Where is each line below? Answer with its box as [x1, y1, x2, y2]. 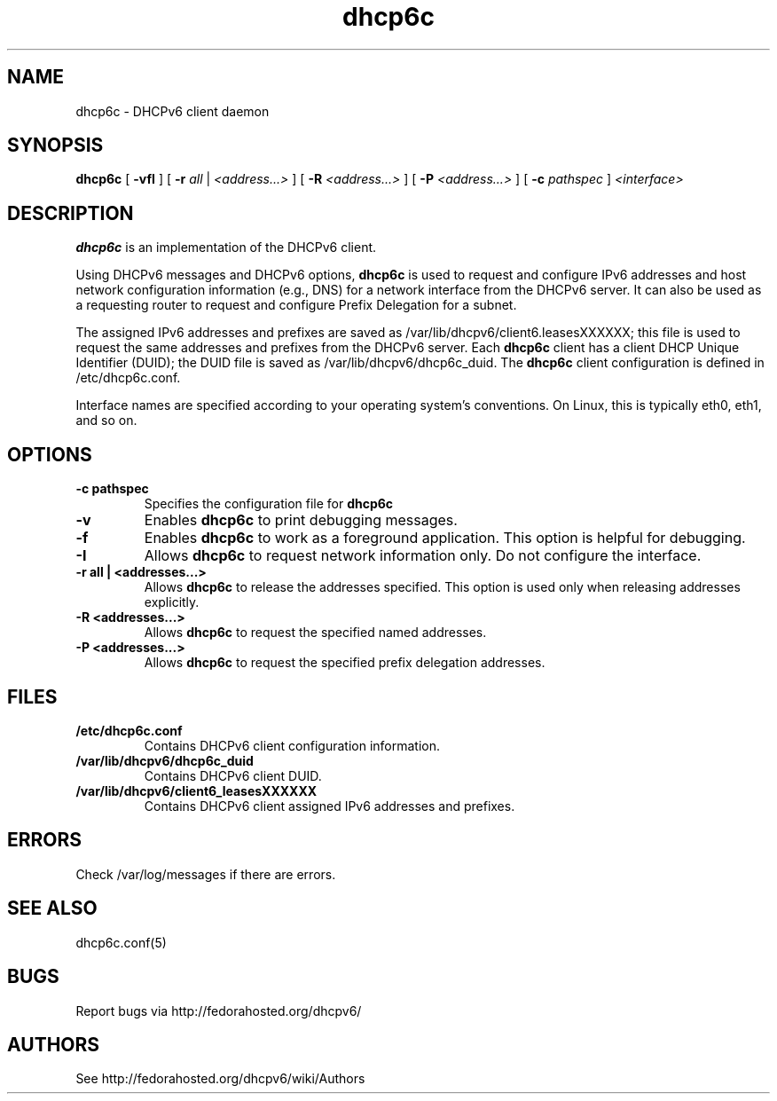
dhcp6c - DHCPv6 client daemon [75, 103, 270, 119]
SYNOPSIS [7, 134, 104, 157]
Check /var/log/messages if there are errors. [75, 866, 336, 882]
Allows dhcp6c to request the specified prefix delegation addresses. [144, 655, 545, 671]
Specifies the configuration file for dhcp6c [144, 496, 394, 512]
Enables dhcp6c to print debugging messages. [144, 511, 458, 530]
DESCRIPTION [7, 201, 134, 224]
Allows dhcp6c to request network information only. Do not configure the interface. [144, 547, 702, 565]
